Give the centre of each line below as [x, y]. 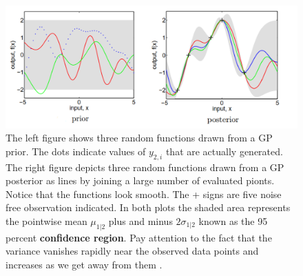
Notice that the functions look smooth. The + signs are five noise [144, 194]
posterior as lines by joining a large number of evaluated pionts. [140, 180]
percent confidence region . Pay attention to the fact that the [139, 237]
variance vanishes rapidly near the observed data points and [132, 251]
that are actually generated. [224, 151]
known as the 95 [233, 220]
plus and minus [140, 220]
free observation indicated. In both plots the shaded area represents [148, 207]
